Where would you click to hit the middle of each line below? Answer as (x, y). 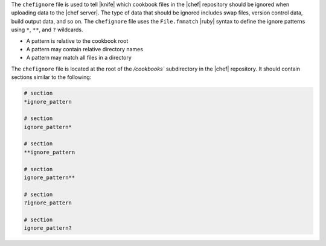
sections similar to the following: (51, 77)
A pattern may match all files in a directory (79, 58)
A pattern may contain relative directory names (85, 49)
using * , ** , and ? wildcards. (47, 30)
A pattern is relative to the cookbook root (77, 41)
